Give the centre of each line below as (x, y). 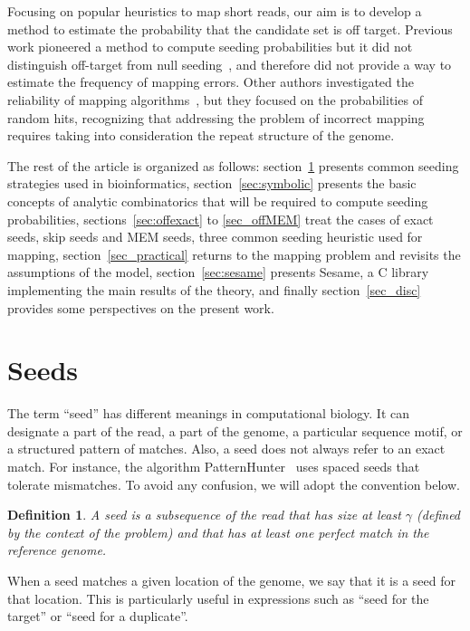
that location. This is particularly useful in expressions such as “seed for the (218, 598)
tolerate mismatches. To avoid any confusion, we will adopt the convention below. (234, 484)
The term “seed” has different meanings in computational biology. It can (209, 413)
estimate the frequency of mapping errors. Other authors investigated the (211, 82)
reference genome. (57, 550)
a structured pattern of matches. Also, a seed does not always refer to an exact (226, 449)
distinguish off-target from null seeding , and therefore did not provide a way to (230, 64)
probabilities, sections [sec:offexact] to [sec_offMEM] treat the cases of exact (221, 219)
